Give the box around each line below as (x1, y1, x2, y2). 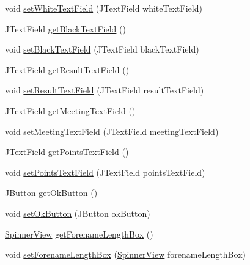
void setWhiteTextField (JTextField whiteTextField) (5, 2, 202, 14)
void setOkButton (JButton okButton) (5, 206, 150, 219)
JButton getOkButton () (5, 186, 98, 199)
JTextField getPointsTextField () (5, 145, 129, 158)
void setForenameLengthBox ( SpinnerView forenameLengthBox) (5, 248, 246, 261)
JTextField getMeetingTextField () (5, 104, 136, 117)
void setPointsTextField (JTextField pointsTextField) (5, 165, 205, 178)
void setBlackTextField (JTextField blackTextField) (5, 43, 199, 56)
